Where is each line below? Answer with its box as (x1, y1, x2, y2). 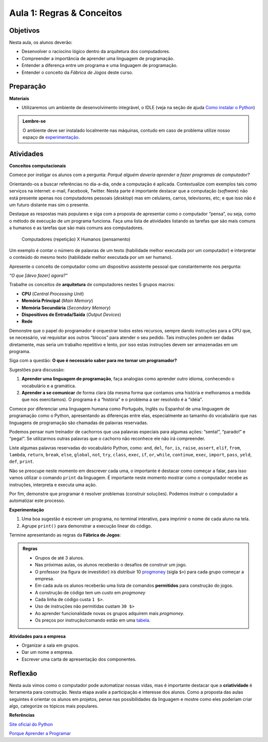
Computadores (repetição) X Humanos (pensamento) (21, 236, 131, 242)
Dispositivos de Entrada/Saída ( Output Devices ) (21, 311, 122, 317)
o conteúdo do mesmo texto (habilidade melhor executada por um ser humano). (9, 254, 173, 260)
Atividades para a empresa (9, 633, 66, 639)
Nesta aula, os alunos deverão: (9, 40, 72, 46)
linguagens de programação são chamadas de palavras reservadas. (9, 420, 148, 426)
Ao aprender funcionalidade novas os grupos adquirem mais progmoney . (35, 610, 185, 616)
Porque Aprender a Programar (9, 731, 71, 737)
